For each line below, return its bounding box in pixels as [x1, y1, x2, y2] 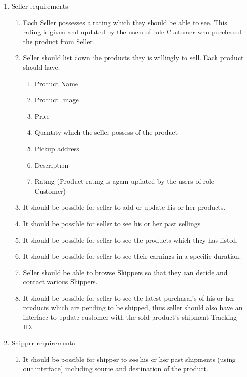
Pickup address [34, 143, 79, 153]
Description [34, 160, 69, 170]
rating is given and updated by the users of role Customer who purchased [23, 27, 242, 37]
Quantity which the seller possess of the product [34, 127, 178, 137]
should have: [23, 62, 60, 72]
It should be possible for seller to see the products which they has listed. [23, 234, 238, 245]
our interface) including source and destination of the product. [23, 363, 208, 374]
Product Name [34, 78, 78, 88]
